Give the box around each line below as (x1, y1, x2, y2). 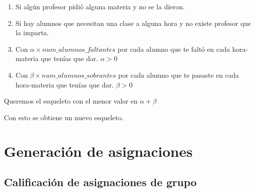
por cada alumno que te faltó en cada (117, 43, 230, 54)
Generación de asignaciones (4, 141, 193, 161)
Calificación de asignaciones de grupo (4, 174, 197, 190)
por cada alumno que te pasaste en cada (118, 69, 239, 80)
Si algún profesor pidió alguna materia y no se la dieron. (15, 1, 185, 11)
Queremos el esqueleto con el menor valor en (4, 96, 138, 106)
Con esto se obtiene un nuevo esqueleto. (4, 112, 124, 122)
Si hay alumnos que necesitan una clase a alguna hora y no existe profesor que (15, 18, 251, 28)
